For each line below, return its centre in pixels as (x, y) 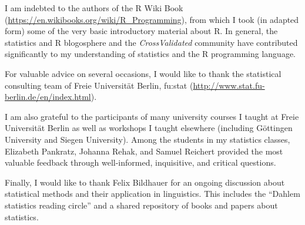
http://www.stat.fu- (229, 85)
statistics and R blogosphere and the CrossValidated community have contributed (151, 42)
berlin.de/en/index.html (48, 97)
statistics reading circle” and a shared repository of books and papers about (141, 205)
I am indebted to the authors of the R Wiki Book (94, 8)
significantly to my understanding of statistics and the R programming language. (150, 54)
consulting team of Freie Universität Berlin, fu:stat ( (99, 85)
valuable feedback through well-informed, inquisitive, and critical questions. (140, 162)
